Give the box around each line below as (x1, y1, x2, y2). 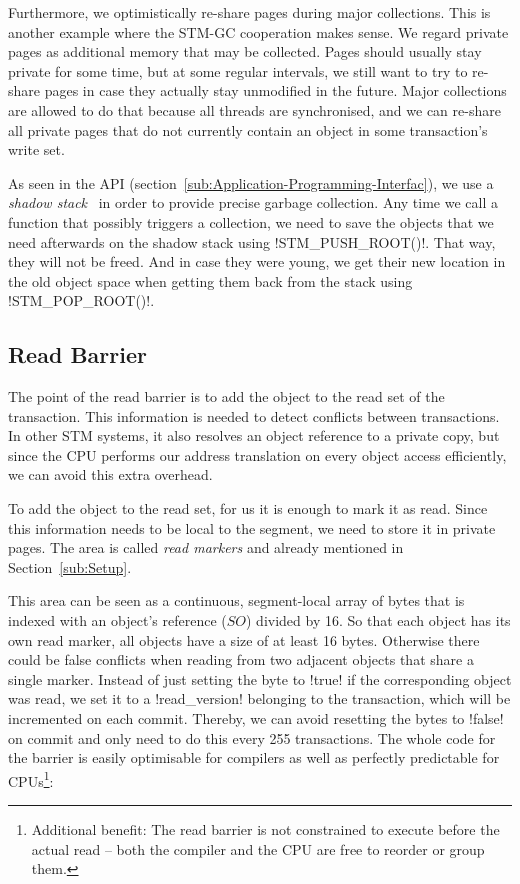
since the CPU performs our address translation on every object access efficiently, (8, 444, 507, 465)
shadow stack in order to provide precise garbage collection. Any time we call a (8, 192, 498, 213)
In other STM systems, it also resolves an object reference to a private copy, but (8, 425, 500, 446)
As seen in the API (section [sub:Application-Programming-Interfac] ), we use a (8, 172, 494, 193)
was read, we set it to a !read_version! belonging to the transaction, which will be (8, 688, 511, 709)
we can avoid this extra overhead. (8, 464, 213, 485)
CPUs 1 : (8, 767, 54, 791)
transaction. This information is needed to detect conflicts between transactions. (8, 405, 500, 426)
